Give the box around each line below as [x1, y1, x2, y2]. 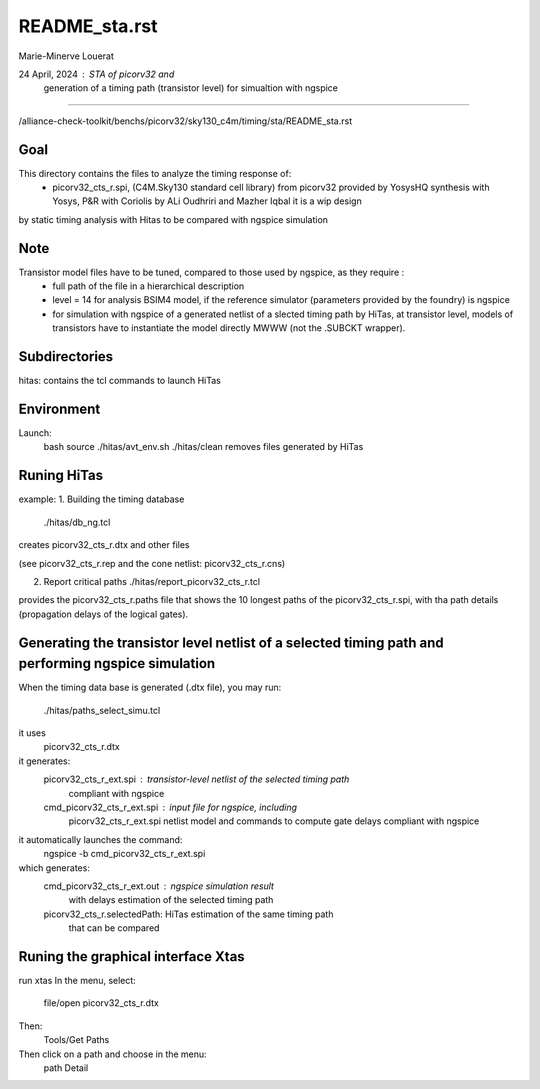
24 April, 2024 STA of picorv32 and [18, 68, 175, 80]
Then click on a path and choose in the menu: [18, 1048, 207, 1060]
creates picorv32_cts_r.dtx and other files [18, 539, 190, 551]
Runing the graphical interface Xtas [18, 948, 245, 965]
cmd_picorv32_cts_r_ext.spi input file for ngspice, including [43, 801, 298, 813]
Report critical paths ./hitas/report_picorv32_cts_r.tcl [43, 575, 260, 587]
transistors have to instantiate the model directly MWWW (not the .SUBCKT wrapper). [52, 322, 406, 334]
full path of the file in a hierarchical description [52, 280, 245, 292]
